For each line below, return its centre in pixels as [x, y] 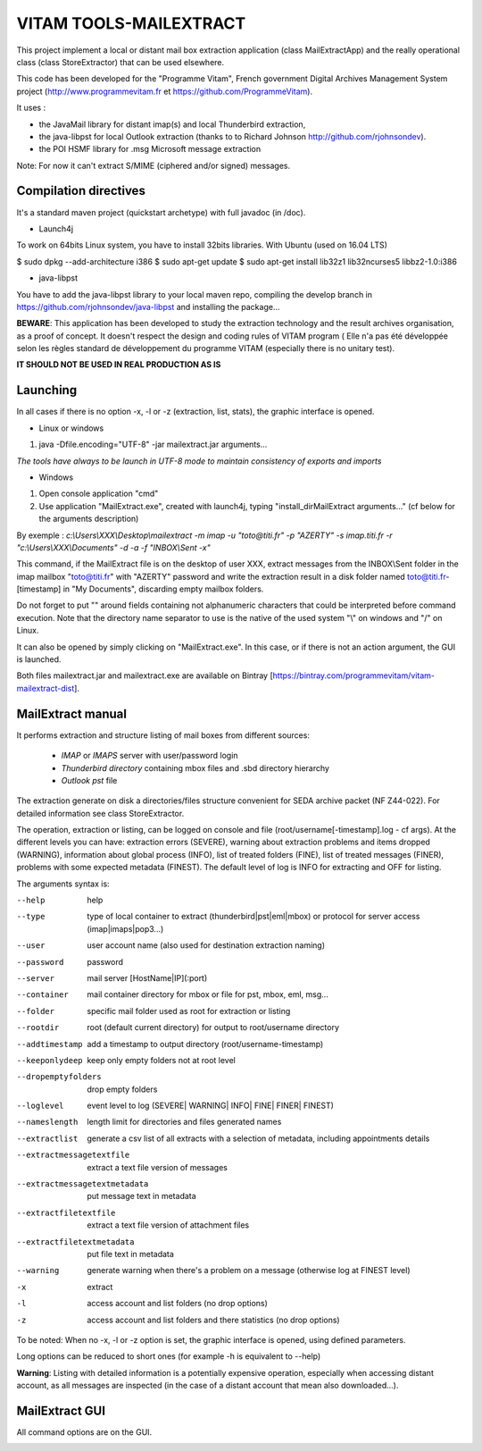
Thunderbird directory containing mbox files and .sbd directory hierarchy [195, 767]
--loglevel [40, 1106]
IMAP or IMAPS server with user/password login [150, 756]
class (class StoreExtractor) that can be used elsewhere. [120, 62]
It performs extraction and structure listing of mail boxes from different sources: [163, 735]
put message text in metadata [141, 1196]
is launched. [39, 659]
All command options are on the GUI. [84, 1432]
